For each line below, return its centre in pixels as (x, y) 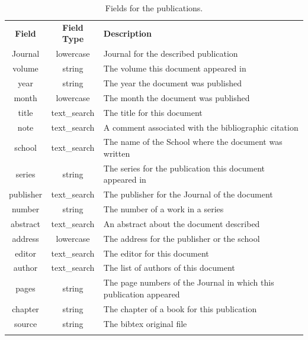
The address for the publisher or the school (182, 238)
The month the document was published (177, 97)
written (117, 153)
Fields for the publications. (154, 8)
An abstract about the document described (182, 223)
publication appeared (142, 294)
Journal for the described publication (171, 54)
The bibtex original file (145, 323)
